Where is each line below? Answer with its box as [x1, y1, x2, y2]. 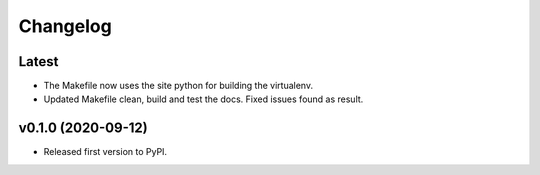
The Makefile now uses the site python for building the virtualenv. [43, 80, 314, 92]
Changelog [18, 15, 112, 37]
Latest [18, 53, 59, 70]
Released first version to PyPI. [43, 146, 168, 158]
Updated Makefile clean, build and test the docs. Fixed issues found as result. [43, 93, 364, 105]
